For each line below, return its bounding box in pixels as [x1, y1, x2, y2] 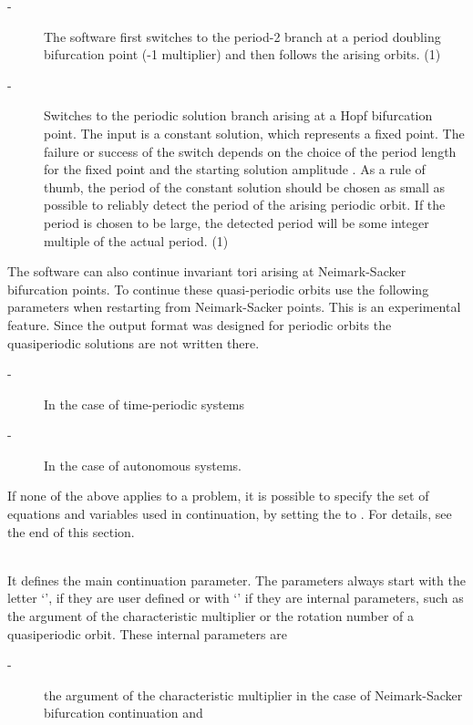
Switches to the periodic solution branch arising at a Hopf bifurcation [44, 106, 433, 125]
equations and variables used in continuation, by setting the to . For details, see [7, 504, 452, 523]
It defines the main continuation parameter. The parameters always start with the [7, 570, 466, 589]
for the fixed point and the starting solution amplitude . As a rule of [44, 160, 426, 179]
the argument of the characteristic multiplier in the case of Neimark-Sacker [44, 685, 463, 704]
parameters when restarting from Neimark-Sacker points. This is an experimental [7, 297, 461, 316]
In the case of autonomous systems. [44, 455, 242, 474]
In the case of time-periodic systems [44, 394, 245, 413]
